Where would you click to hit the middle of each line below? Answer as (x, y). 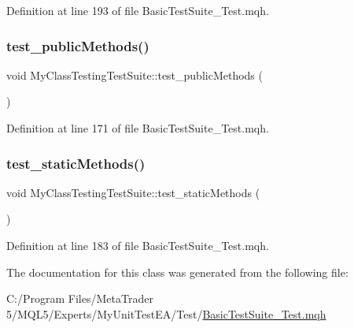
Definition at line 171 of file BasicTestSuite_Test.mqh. (138, 128)
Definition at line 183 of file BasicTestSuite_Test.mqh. (138, 245)
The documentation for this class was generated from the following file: (177, 272)
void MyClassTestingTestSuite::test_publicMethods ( (135, 75)
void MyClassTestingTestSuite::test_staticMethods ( (133, 192)
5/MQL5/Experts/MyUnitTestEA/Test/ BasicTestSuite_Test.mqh (166, 313)
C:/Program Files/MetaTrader (80, 298)
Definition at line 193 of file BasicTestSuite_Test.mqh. (138, 10)
